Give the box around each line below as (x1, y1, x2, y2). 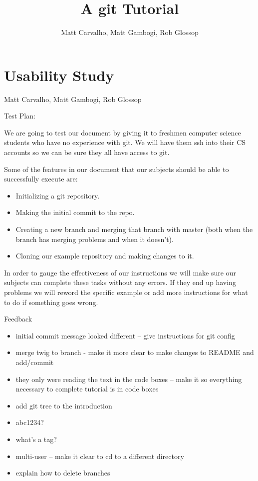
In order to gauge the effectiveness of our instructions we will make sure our (4, 267, 236, 277)
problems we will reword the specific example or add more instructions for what (4, 286, 248, 297)
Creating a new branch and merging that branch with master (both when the (15, 224, 253, 234)
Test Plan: (4, 110, 35, 121)
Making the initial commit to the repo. (15, 207, 135, 217)
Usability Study (4, 64, 114, 85)
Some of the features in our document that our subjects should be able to (4, 163, 229, 174)
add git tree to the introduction (15, 400, 112, 410)
